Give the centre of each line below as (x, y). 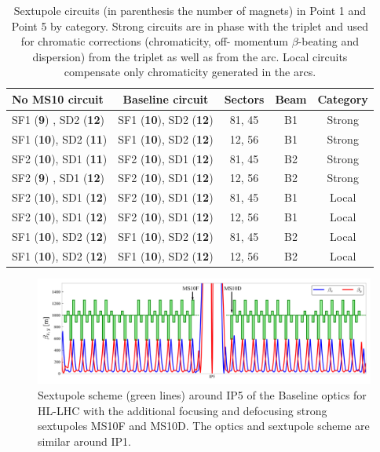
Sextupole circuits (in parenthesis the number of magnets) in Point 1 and (190, 10)
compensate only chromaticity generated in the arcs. (190, 72)
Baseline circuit (166, 98)
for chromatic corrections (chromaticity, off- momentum (154, 41)
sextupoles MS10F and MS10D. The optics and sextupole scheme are (204, 426)
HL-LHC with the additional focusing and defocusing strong (183, 410)
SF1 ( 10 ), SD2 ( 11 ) (60, 139)
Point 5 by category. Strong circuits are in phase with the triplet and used (190, 26)
